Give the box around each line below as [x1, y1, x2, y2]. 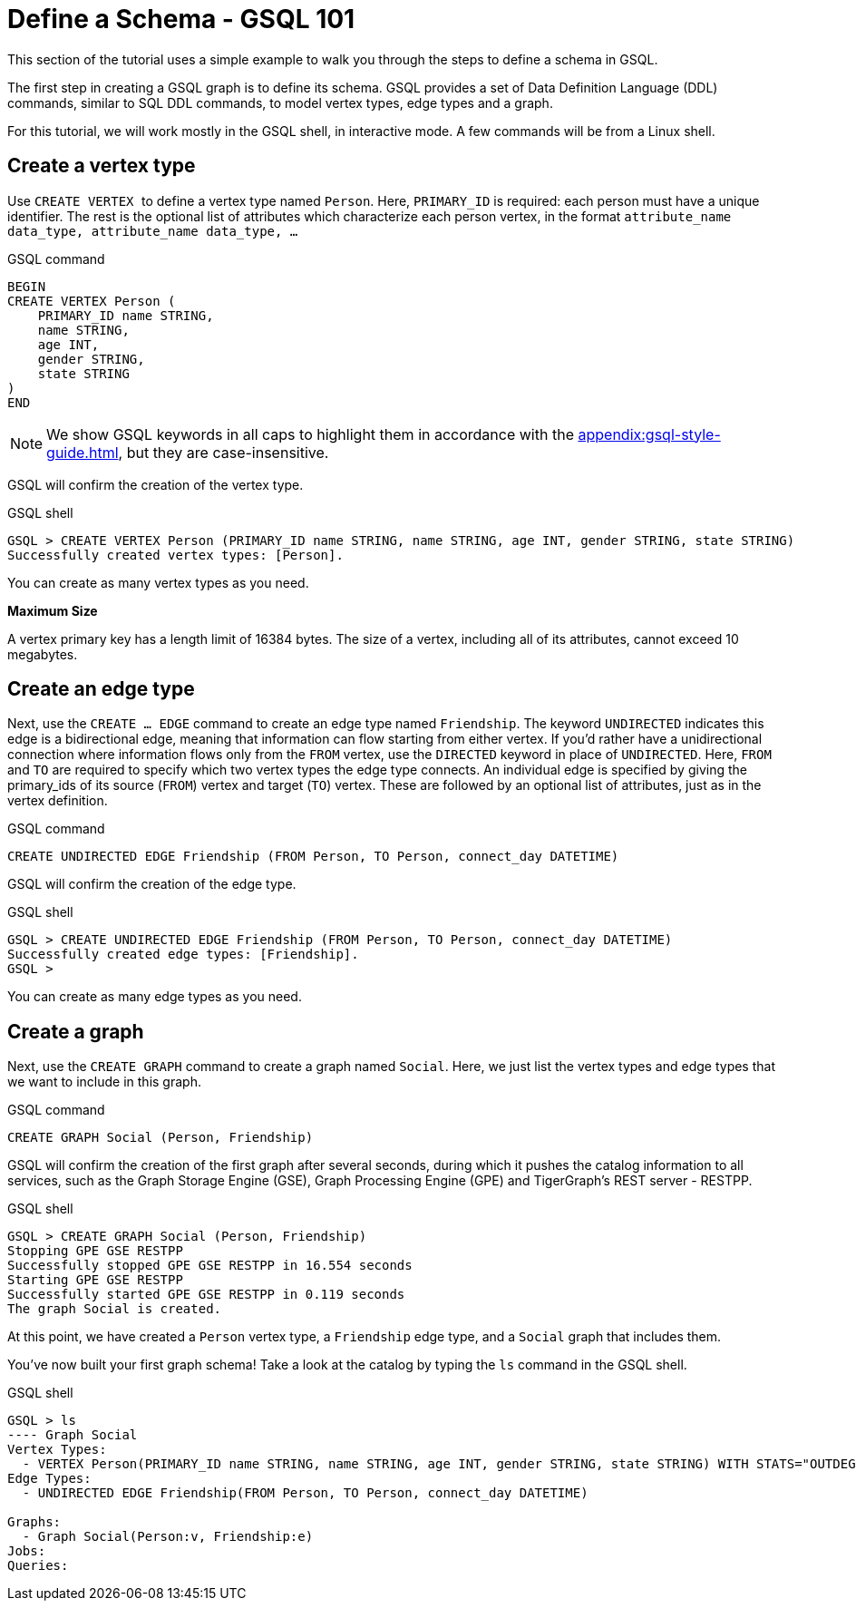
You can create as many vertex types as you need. [7, 574, 309, 590]
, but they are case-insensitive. [118, 443, 329, 462]
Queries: [7, 1558, 69, 1574]
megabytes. [7, 646, 78, 662]
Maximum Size [7, 602, 98, 619]
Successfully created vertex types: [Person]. [7, 547, 344, 562]
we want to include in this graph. [7, 1074, 201, 1090]
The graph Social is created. [7, 1301, 222, 1317]
